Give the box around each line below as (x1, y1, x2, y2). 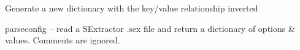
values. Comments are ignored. (5, 34, 120, 46)
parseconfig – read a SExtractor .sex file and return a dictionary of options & (5, 22, 295, 34)
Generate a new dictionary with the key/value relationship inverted (5, 2, 258, 14)
